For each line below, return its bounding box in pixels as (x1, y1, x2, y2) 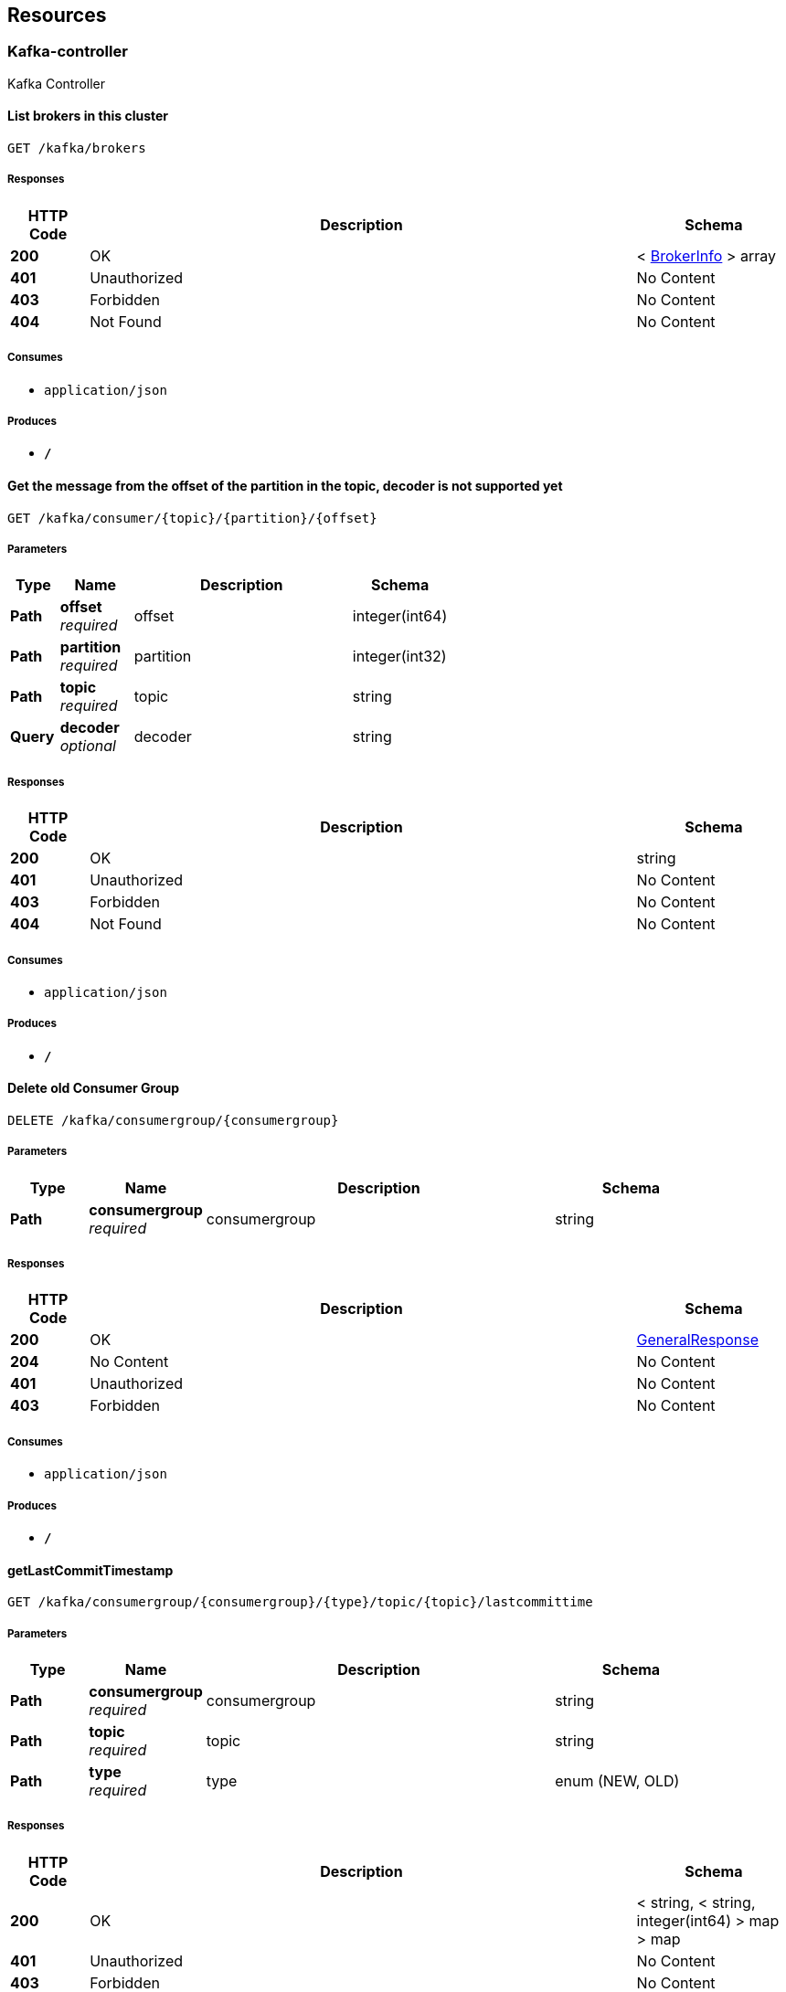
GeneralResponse (636, 1330, 759, 1350)
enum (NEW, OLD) (555, 1772, 680, 1791)
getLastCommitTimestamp (7, 1562, 174, 1578)
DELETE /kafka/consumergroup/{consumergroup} (7, 1112, 339, 1128)
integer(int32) (352, 647, 447, 666)
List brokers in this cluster (7, 108, 169, 124)
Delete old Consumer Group (7, 1080, 180, 1097)
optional (59, 736, 116, 756)
